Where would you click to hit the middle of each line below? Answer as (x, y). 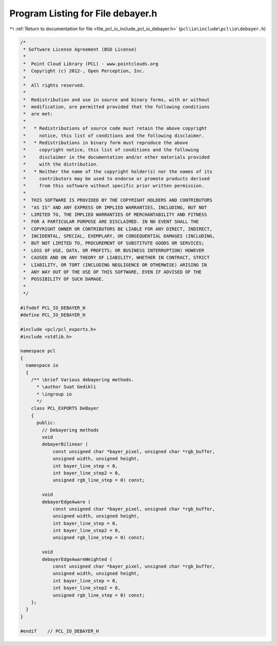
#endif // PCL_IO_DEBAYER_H (60, 631)
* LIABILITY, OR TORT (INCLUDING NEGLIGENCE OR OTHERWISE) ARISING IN (115, 265)
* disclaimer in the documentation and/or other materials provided (116, 157)
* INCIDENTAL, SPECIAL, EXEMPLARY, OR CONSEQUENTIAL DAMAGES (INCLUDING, (119, 236)
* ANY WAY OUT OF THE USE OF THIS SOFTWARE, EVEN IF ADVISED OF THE (113, 272)
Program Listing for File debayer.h (83, 13)
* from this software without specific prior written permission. (114, 186)
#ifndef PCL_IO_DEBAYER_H (53, 308)
